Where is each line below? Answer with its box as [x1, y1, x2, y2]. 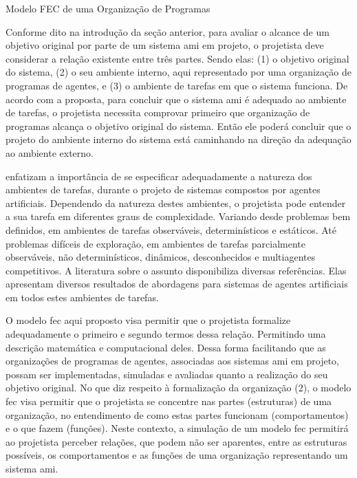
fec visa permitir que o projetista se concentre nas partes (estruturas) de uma [6, 394, 332, 409]
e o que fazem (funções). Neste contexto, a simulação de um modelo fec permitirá [6, 421, 349, 435]
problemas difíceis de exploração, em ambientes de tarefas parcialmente [6, 236, 305, 250]
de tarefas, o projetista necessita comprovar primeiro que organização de [6, 105, 310, 120]
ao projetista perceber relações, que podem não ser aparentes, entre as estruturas [6, 434, 347, 448]
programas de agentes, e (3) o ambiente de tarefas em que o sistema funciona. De [6, 78, 348, 92]
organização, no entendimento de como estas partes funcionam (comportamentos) [6, 407, 349, 422]
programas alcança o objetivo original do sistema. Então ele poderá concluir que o [6, 118, 351, 133]
